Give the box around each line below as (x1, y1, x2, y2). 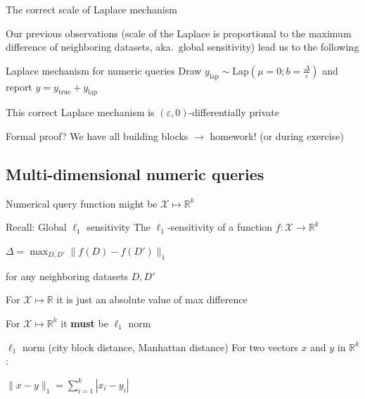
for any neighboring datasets (6, 268, 129, 283)
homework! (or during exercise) (210, 128, 344, 143)
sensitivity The (87, 220, 151, 234)
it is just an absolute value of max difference (56, 292, 248, 307)
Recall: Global (6, 220, 67, 234)
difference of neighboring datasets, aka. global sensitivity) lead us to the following (6, 39, 359, 54)
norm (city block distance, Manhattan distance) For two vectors (22, 339, 298, 354)
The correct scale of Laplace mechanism (6, 2, 177, 16)
